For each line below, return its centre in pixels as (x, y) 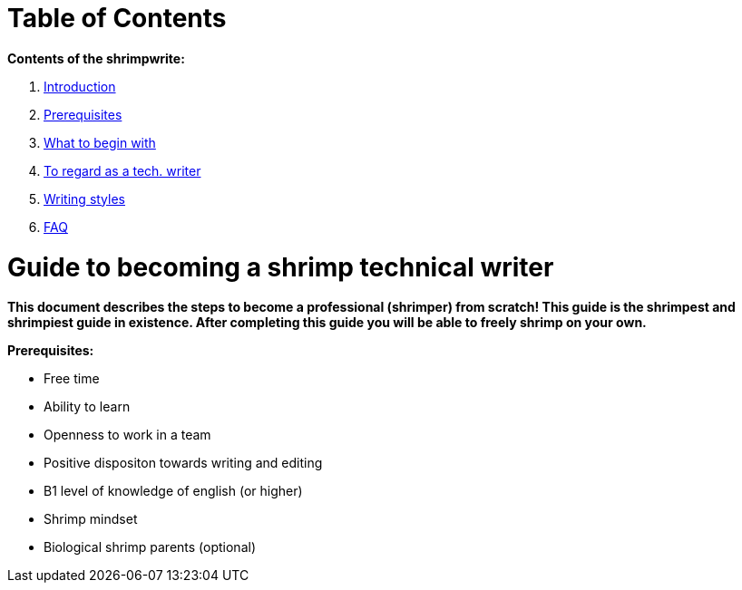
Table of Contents (117, 18)
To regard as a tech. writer (122, 170)
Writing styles (85, 198)
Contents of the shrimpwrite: (96, 58)
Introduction (80, 86)
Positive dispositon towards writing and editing (183, 463)
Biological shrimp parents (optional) (150, 547)
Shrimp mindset (91, 519)
